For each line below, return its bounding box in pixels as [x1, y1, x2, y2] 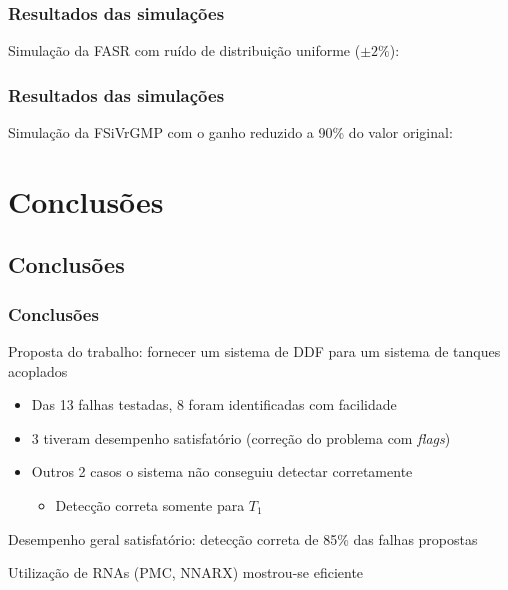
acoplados [8, 360, 68, 381]
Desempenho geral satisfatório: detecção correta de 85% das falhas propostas [8, 528, 478, 549]
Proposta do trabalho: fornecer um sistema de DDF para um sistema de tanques [8, 341, 501, 361]
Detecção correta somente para [55, 494, 245, 515]
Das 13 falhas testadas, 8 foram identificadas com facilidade [31, 394, 397, 415]
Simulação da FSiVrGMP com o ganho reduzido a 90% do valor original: [8, 122, 453, 143]
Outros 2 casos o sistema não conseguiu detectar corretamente [31, 461, 413, 482]
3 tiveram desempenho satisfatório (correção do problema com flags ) [31, 427, 451, 448]
